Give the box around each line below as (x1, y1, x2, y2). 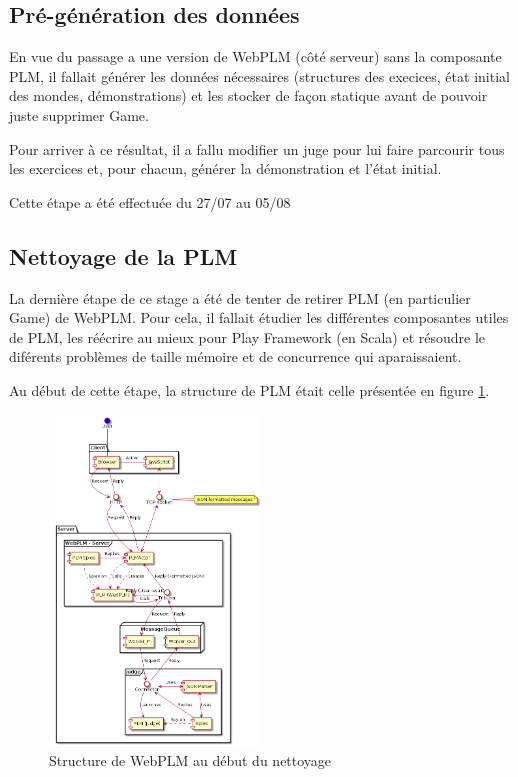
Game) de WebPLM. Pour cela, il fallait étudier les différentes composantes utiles (9, 307, 509, 328)
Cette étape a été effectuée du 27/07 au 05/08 (9, 191, 291, 212)
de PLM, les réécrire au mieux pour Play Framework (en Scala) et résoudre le (9, 326, 486, 347)
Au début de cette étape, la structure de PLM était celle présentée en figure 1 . (9, 379, 490, 400)
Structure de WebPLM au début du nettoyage (49, 750, 332, 770)
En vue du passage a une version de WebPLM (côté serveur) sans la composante (9, 46, 502, 67)
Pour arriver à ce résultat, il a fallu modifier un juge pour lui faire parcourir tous (9, 138, 505, 159)
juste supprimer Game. (9, 104, 149, 125)
